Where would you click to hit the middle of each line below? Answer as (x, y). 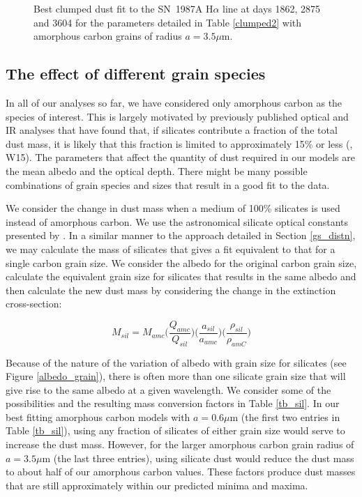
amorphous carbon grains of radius (108, 36)
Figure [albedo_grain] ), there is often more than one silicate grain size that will (176, 376)
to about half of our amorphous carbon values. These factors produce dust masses (181, 472)
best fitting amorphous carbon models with (98, 416)
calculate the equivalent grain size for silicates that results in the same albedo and (181, 276)
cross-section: (34, 304)
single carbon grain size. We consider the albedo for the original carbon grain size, (181, 262)
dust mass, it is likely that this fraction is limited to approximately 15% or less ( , (179, 143)
